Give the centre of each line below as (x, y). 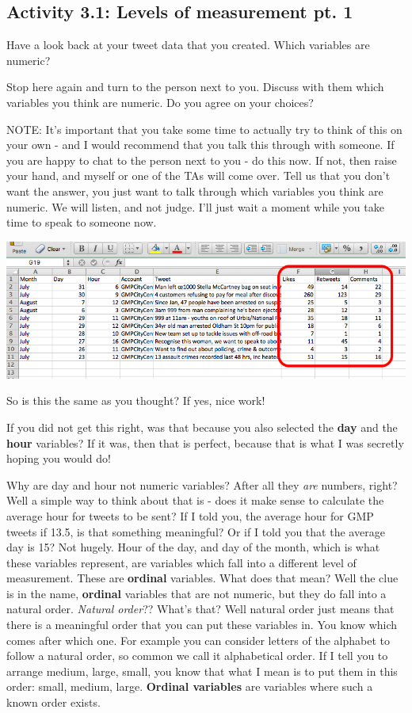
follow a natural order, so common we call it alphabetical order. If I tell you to (197, 656)
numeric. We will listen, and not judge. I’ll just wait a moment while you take (195, 206)
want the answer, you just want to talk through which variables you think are (195, 191)
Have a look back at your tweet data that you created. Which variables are (188, 45)
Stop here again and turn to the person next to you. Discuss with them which (195, 87)
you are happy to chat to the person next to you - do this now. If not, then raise (202, 160)
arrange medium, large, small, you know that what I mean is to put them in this (202, 671)
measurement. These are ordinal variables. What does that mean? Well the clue (202, 578)
